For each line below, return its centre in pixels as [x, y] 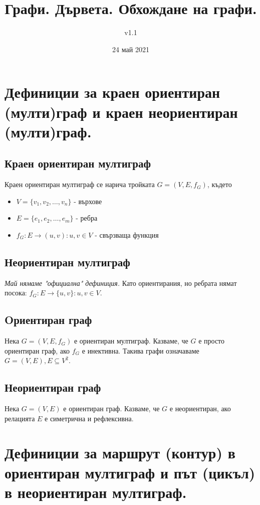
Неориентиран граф [53, 387]
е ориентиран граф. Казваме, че [111, 408]
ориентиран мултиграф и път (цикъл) [130, 472]
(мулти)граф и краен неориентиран [121, 112]
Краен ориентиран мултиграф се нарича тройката [80, 184]
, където [219, 184]
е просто [212, 341]
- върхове [88, 201]
